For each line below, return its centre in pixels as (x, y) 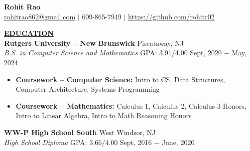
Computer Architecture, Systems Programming (88, 89)
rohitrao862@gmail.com (40, 16)
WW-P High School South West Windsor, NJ (80, 132)
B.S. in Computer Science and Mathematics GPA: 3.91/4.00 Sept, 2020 (113, 53)
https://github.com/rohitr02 (171, 16)
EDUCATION (29, 33)
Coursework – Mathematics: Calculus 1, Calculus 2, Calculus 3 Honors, (131, 105)
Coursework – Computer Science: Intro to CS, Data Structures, (120, 79)
